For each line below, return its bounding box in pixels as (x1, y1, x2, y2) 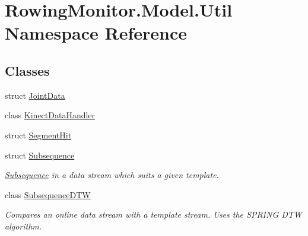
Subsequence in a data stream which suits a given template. (5, 169, 219, 181)
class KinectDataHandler (5, 109, 96, 121)
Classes (5, 61, 50, 79)
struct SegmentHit (5, 128, 72, 141)
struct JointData (5, 89, 65, 101)
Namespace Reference (5, 21, 187, 45)
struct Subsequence (5, 148, 75, 161)
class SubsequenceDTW (5, 188, 91, 201)
